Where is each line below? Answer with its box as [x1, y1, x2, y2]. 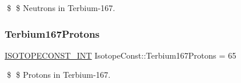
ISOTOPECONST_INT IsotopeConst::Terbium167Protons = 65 [5, 49, 236, 61]
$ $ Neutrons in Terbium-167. [6, 2, 116, 13]
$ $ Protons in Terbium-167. [6, 68, 111, 81]
